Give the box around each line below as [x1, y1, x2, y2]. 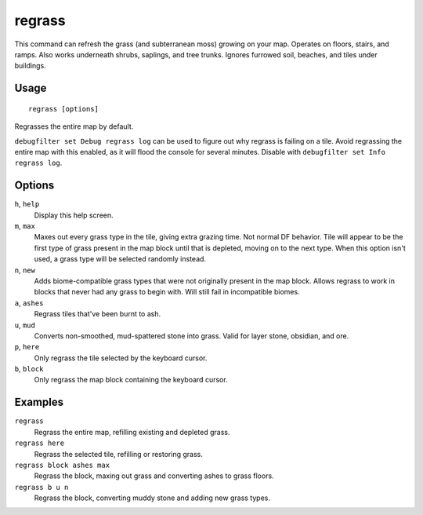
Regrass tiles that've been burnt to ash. [34, 309, 161, 319]
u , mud [14, 320, 35, 330]
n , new [14, 265, 35, 275]
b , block [14, 364, 44, 374]
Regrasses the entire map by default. [14, 122, 134, 131]
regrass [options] [28, 104, 99, 113]
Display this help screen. [34, 210, 114, 220]
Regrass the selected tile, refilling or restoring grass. [34, 449, 203, 458]
